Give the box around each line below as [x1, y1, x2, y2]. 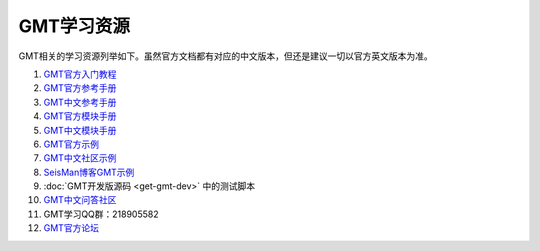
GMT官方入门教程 [43, 68, 117, 80]
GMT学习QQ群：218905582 [43, 208, 159, 220]
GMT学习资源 [18, 15, 130, 37]
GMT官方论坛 [43, 222, 100, 234]
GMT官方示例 [43, 138, 100, 150]
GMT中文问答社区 [43, 194, 117, 206]
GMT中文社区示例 [43, 152, 117, 164]
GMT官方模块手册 [43, 110, 117, 122]
